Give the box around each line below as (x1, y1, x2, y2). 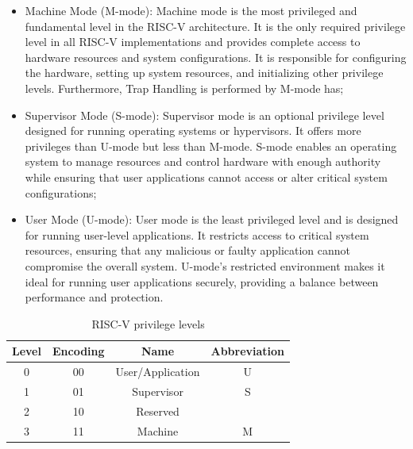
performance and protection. (25, 289, 164, 305)
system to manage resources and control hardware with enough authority (25, 153, 381, 170)
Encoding (52, 343, 105, 359)
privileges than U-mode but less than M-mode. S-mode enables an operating (25, 137, 397, 154)
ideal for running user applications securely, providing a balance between (25, 273, 379, 290)
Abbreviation (210, 343, 285, 359)
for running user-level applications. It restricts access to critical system (25, 226, 369, 243)
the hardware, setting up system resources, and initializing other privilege (25, 64, 384, 81)
